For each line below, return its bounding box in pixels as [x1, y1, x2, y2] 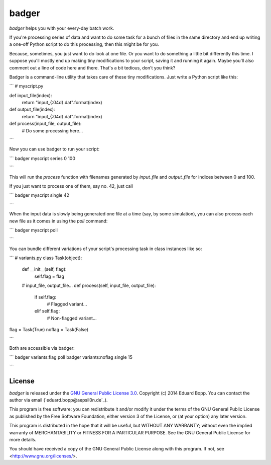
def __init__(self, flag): [22, 266, 67, 272]
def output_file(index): [9, 106, 55, 113]
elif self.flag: [34, 308, 60, 314]
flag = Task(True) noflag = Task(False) [9, 327, 89, 333]
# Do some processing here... [22, 127, 83, 133]
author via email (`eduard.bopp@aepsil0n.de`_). [9, 397, 108, 403]
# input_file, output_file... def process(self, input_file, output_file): [22, 282, 156, 289]
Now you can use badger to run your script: [9, 146, 100, 152]
